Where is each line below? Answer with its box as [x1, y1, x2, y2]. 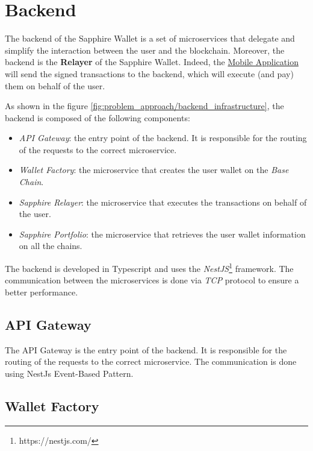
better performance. [5, 285, 78, 298]
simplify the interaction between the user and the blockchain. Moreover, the [5, 43, 285, 56]
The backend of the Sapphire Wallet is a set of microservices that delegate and [5, 32, 295, 45]
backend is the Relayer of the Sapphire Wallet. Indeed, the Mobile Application [5, 55, 299, 68]
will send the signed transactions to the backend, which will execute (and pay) [5, 67, 294, 80]
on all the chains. [19, 239, 82, 252]
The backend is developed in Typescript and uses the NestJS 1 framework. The [5, 260, 294, 274]
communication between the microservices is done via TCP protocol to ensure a [5, 274, 299, 286]
